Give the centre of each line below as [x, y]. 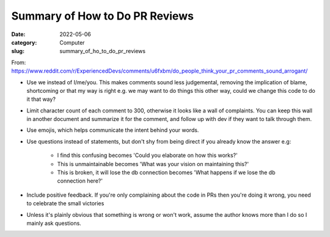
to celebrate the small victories [65, 203]
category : [24, 42]
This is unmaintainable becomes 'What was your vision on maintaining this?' [153, 164]
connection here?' [80, 181]
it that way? [41, 99]
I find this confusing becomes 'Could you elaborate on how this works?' [147, 155]
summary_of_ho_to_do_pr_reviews [103, 51]
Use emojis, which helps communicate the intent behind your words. [113, 130]
